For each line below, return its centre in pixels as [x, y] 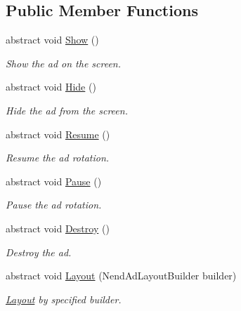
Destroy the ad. [39, 252]
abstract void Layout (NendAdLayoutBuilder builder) [121, 276]
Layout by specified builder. [64, 299]
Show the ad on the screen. [64, 63]
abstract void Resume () [58, 134]
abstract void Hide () [51, 87]
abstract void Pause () [54, 181]
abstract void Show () [52, 40]
